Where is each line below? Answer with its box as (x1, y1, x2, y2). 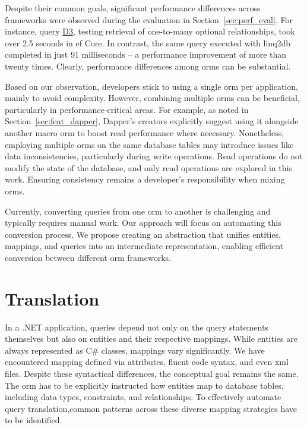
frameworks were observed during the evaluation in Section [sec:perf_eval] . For (5, 13, 293, 26)
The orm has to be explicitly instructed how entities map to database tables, (5, 379, 284, 391)
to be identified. (5, 414, 62, 426)
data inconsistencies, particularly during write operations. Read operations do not (5, 150, 303, 162)
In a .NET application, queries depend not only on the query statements (5, 320, 268, 333)
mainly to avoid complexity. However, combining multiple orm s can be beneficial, (5, 92, 300, 104)
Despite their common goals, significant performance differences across (5, 2, 261, 14)
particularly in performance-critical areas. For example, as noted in (5, 103, 249, 115)
